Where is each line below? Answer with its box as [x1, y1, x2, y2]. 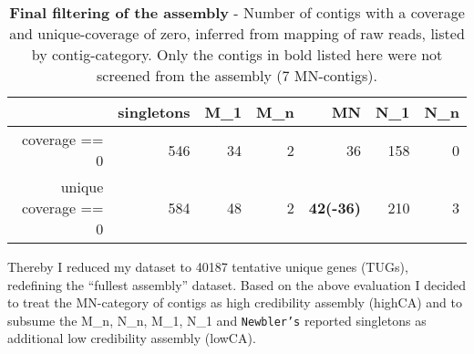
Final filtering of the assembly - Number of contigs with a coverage [9, 2, 465, 23]
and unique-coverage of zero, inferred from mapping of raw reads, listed [9, 23, 465, 44]
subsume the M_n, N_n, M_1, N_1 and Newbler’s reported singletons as [7, 310, 427, 329]
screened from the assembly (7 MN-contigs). [97, 65, 377, 86]
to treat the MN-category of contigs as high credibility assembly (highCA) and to [7, 293, 462, 312]
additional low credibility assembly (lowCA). [7, 328, 256, 348]
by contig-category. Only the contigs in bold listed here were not [31, 44, 443, 65]
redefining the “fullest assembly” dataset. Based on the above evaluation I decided [7, 275, 467, 294]
